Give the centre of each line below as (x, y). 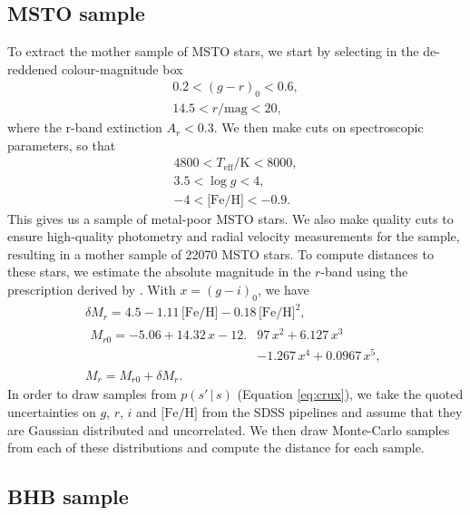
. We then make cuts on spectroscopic (318, 127)
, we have (283, 289)
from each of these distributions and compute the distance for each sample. (216, 447)
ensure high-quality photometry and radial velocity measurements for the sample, (234, 236)
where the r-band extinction (85, 127)
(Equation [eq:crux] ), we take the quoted (350, 394)
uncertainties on (52, 412)
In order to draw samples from (92, 394)
